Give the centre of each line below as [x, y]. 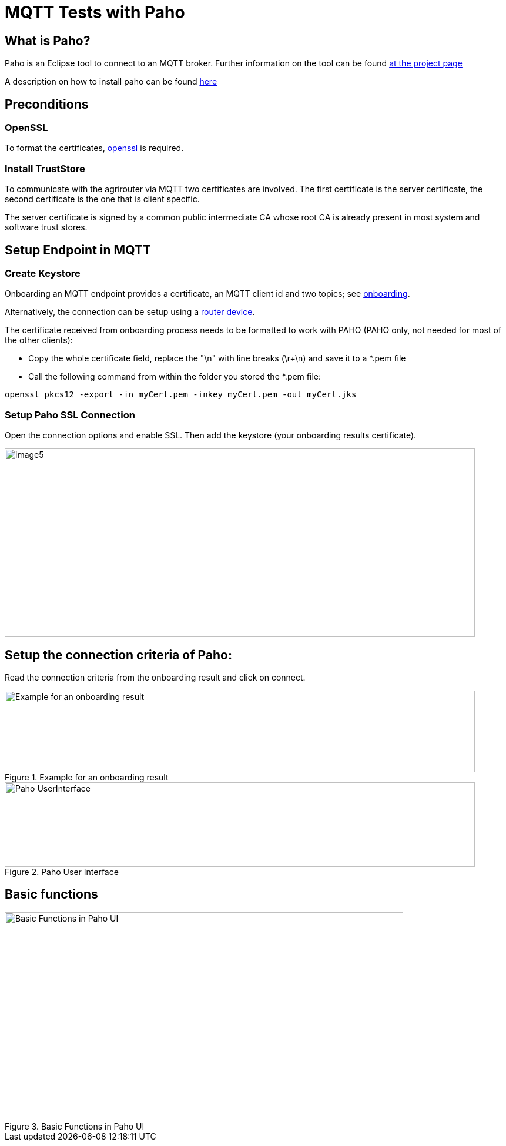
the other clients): [39, 340]
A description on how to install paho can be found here [111, 82]
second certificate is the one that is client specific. [102, 199]
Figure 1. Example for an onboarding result [87, 777]
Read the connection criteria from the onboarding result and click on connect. [155, 677]
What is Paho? [48, 41]
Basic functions [51, 894]
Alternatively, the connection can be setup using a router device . [130, 312]
